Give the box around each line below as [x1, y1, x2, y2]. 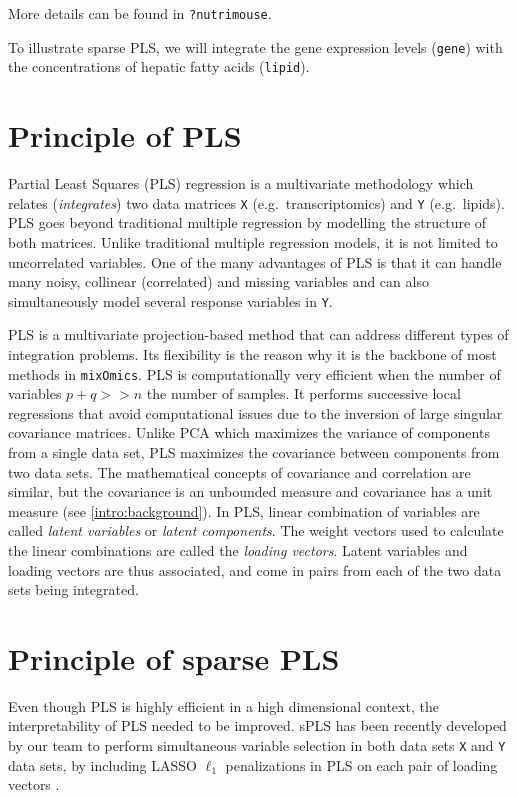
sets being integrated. [8, 579, 139, 600]
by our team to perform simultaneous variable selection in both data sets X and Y [8, 735, 506, 756]
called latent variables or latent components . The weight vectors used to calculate [8, 520, 504, 541]
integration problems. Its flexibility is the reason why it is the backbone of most [8, 343, 497, 364]
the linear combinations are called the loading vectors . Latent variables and [8, 539, 468, 560]
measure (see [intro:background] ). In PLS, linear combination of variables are [8, 500, 480, 521]
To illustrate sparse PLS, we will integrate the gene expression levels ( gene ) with [8, 36, 503, 57]
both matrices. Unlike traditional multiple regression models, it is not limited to [8, 231, 498, 252]
